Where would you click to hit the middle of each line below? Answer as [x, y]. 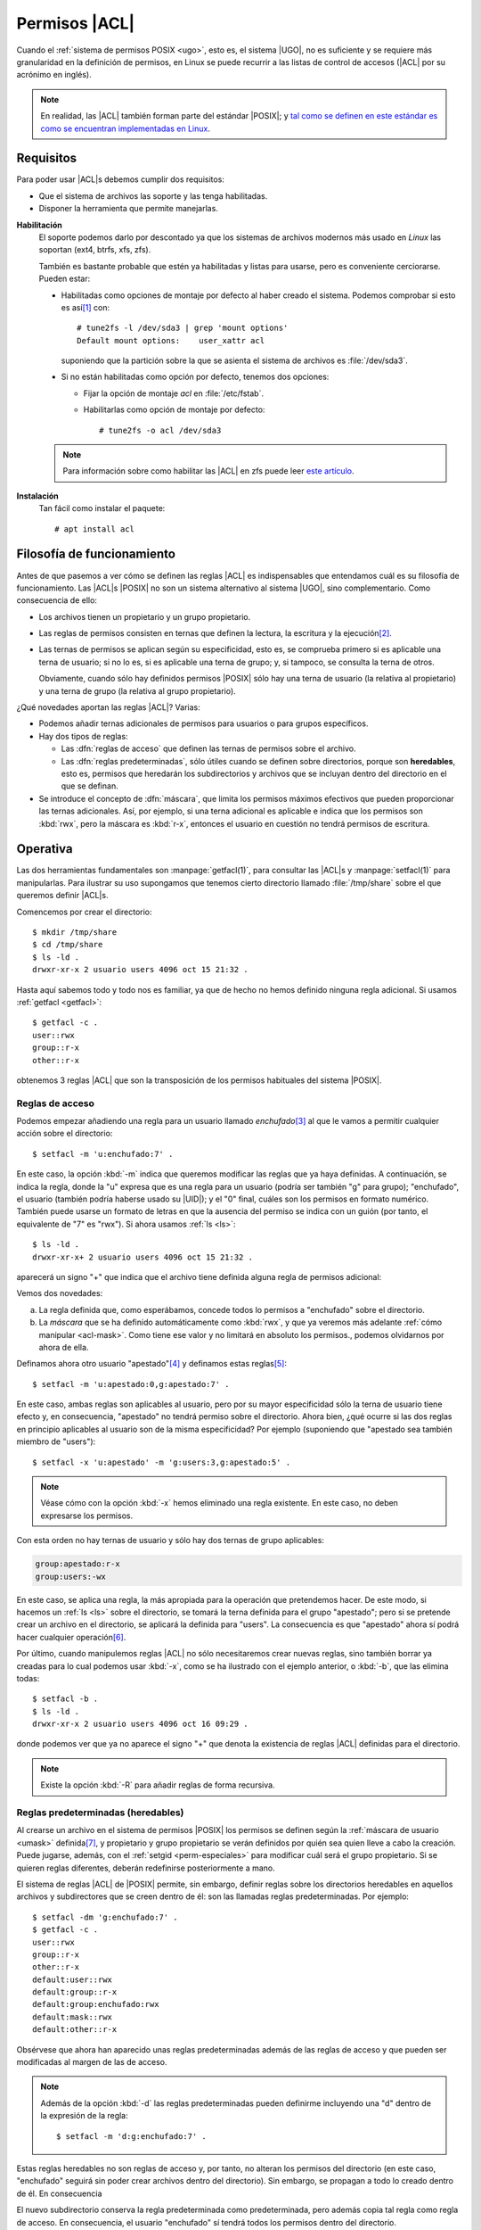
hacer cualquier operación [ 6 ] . [71, 1637]
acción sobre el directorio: [65, 1134]
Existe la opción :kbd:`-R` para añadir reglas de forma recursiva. [158, 1785]
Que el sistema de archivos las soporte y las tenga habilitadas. [153, 195]
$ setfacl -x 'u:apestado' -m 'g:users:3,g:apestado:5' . [162, 1462]
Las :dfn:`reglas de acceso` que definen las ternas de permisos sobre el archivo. [208, 748]
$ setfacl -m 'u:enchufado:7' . [103, 1154]
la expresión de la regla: [84, 2116]
